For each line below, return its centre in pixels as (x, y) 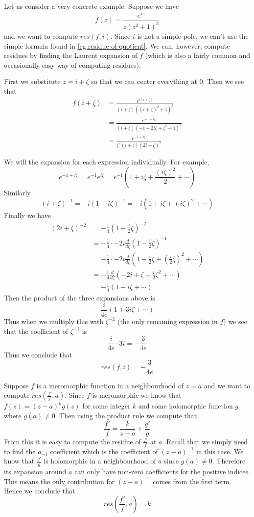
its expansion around (35, 471)
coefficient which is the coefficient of (104, 451)
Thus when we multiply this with (54, 321)
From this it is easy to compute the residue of (72, 441)
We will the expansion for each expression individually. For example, (107, 162)
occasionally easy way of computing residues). (72, 65)
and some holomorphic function (186, 406)
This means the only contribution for (59, 481)
